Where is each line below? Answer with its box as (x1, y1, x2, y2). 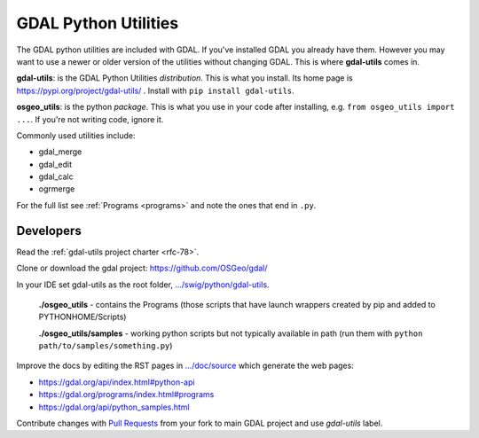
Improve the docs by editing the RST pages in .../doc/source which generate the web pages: (16, 360, 354, 372)
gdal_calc (38, 171, 75, 182)
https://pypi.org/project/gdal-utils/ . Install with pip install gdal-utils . (16, 85, 294, 96)
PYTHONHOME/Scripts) (38, 311, 127, 323)
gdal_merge (38, 146, 82, 157)
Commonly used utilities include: (16, 129, 137, 141)
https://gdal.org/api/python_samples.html (38, 402, 190, 412)
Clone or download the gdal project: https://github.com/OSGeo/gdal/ (16, 262, 268, 274)
